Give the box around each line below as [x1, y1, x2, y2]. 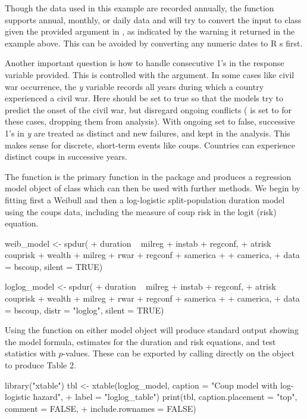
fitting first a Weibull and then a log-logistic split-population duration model [5, 193, 285, 206]
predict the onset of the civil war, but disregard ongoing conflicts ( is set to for [5, 103, 292, 116]
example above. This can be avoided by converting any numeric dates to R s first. [5, 36, 303, 49]
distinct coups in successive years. [5, 150, 127, 163]
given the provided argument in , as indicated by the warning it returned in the [5, 25, 295, 38]
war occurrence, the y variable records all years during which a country [5, 80, 264, 92]
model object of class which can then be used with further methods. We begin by [5, 182, 300, 194]
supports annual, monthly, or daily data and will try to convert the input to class [5, 13, 302, 26]
